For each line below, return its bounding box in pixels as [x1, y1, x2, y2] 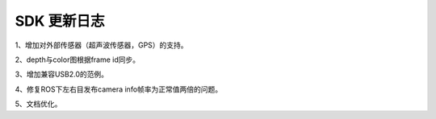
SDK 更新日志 [15, 12, 105, 30]
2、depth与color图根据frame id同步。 [15, 55, 140, 64]
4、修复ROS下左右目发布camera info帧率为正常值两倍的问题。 [15, 84, 223, 94]
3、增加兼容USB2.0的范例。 [15, 69, 109, 80]
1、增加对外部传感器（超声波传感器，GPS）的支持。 [15, 40, 189, 50]
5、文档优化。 [15, 99, 62, 109]
